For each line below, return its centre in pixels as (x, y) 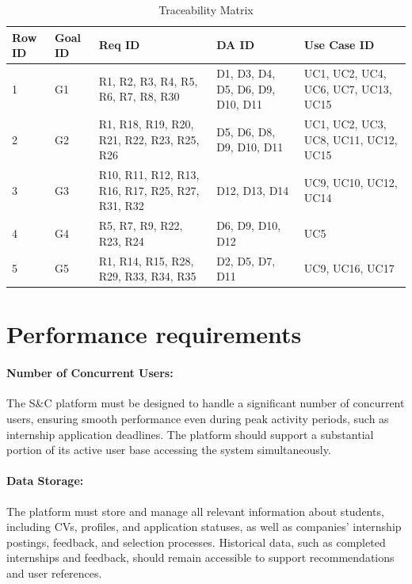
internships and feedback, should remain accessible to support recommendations (200, 557)
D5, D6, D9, (246, 88)
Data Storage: (45, 481)
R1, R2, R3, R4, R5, (148, 80)
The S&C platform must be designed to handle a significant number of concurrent (206, 403)
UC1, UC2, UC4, (345, 73)
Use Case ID (339, 45)
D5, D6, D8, (246, 131)
